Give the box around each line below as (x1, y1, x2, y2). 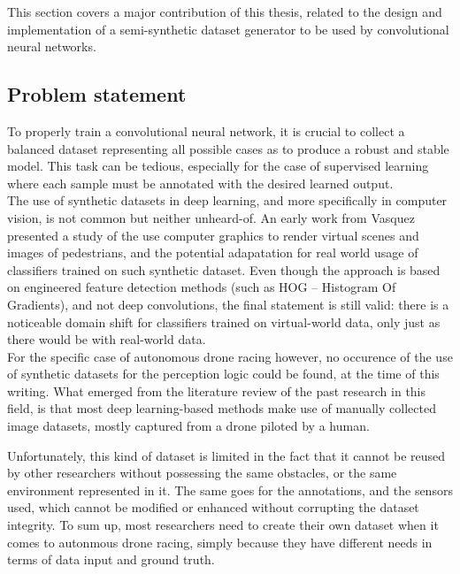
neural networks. (7, 37, 96, 56)
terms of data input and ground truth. (7, 550, 215, 569)
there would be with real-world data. (7, 330, 206, 348)
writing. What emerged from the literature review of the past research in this (7, 381, 426, 400)
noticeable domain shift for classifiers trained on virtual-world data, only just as (7, 312, 441, 331)
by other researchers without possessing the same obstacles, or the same (7, 463, 397, 482)
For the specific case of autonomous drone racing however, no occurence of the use (7, 347, 453, 365)
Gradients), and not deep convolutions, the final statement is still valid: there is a (7, 295, 449, 313)
